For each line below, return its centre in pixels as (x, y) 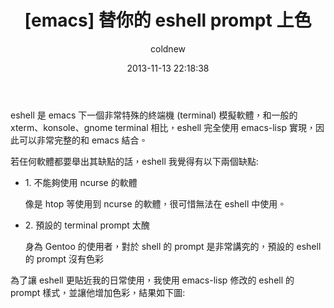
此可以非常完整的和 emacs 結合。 (79, 140)
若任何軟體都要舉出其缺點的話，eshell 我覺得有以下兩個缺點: (134, 161)
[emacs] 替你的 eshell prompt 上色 (168, 20)
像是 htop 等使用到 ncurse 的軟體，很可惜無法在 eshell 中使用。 (155, 203)
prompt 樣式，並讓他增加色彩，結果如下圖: (98, 292)
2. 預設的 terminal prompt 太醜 (87, 225)
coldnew (168, 48)
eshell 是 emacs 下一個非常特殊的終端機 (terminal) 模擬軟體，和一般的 (154, 115)
